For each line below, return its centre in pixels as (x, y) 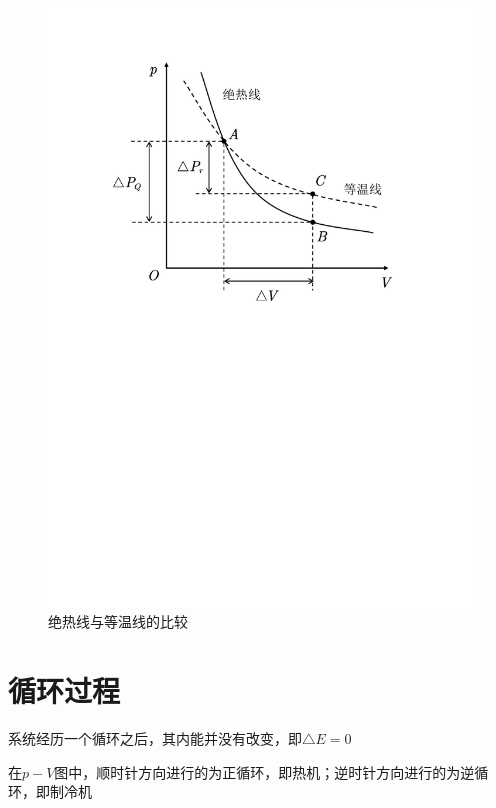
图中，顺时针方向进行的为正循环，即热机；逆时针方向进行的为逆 (264, 771)
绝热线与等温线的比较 (118, 621)
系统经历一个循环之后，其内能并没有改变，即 (155, 738)
